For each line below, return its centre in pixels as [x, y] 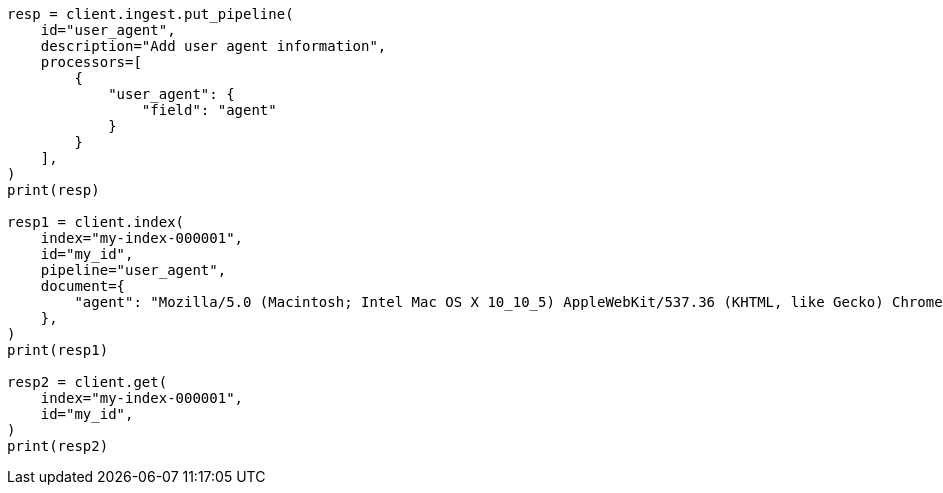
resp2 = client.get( [87, 382]
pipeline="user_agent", [133, 270]
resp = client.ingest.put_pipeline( [150, 14]
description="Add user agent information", [213, 46]
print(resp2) [58, 446]
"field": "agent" [209, 110]
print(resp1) [58, 350]
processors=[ [91, 62]
